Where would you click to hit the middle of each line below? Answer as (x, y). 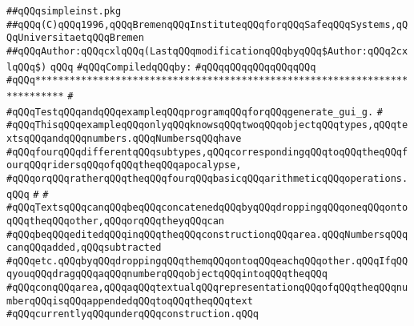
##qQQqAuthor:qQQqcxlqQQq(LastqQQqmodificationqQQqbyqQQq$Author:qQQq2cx (207, 51)
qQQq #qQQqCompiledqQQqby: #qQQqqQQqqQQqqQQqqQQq (183, 67)
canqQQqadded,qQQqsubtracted (84, 248)
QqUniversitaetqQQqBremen (75, 38)
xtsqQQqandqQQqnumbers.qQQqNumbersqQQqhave (124, 138)
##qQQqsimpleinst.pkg (64, 11)
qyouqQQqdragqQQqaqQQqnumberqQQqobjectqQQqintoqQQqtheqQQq (167, 274)
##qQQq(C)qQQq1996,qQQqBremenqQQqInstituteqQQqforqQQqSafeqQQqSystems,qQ (207, 24)
